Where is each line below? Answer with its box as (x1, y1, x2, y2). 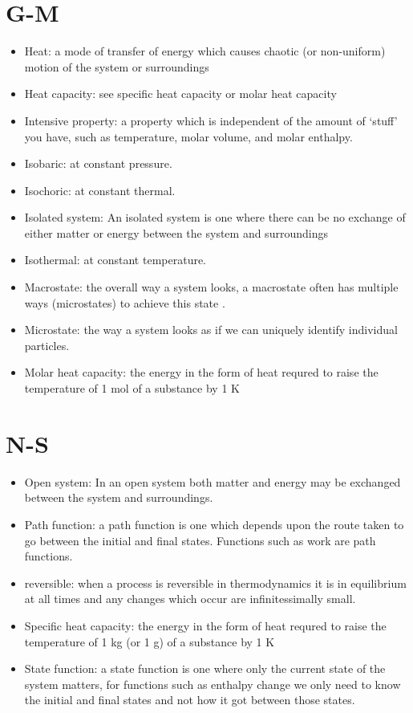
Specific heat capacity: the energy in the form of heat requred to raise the (24, 617, 387, 634)
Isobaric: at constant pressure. (24, 155, 172, 172)
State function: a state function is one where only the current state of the (24, 660, 386, 677)
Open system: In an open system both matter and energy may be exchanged (24, 473, 401, 490)
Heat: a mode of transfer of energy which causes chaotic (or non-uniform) (24, 43, 386, 59)
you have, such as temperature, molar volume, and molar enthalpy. (24, 128, 353, 145)
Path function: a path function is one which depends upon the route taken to (24, 515, 404, 532)
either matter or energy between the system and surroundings (24, 224, 328, 241)
